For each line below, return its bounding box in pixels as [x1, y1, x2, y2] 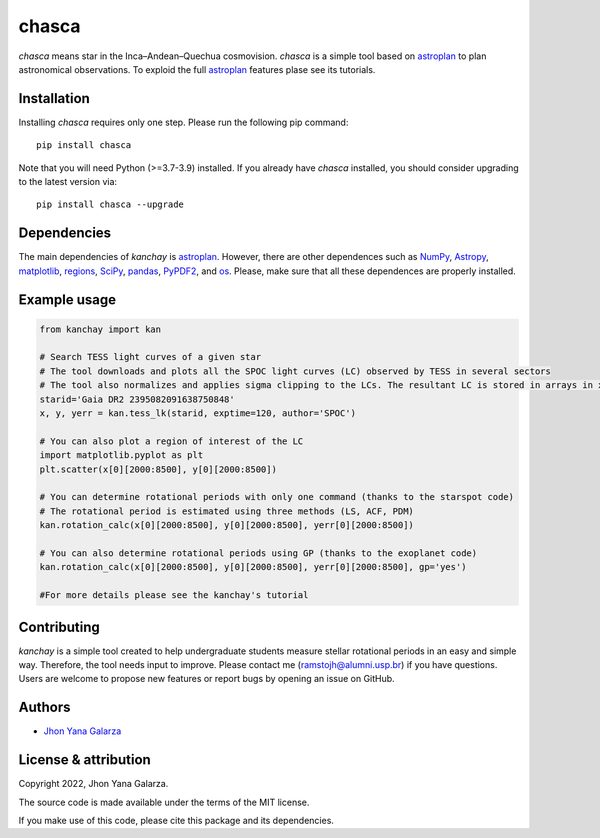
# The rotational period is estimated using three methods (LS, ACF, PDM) [39, 505, 415, 517]
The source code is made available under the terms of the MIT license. [18, 796, 310, 808]
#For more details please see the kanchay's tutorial [39, 590, 309, 601]
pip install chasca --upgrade [36, 199, 185, 210]
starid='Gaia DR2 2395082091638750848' [39, 393, 235, 405]
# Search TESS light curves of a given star [39, 351, 262, 363]
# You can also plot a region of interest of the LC [39, 435, 304, 447]
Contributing [18, 618, 100, 635]
